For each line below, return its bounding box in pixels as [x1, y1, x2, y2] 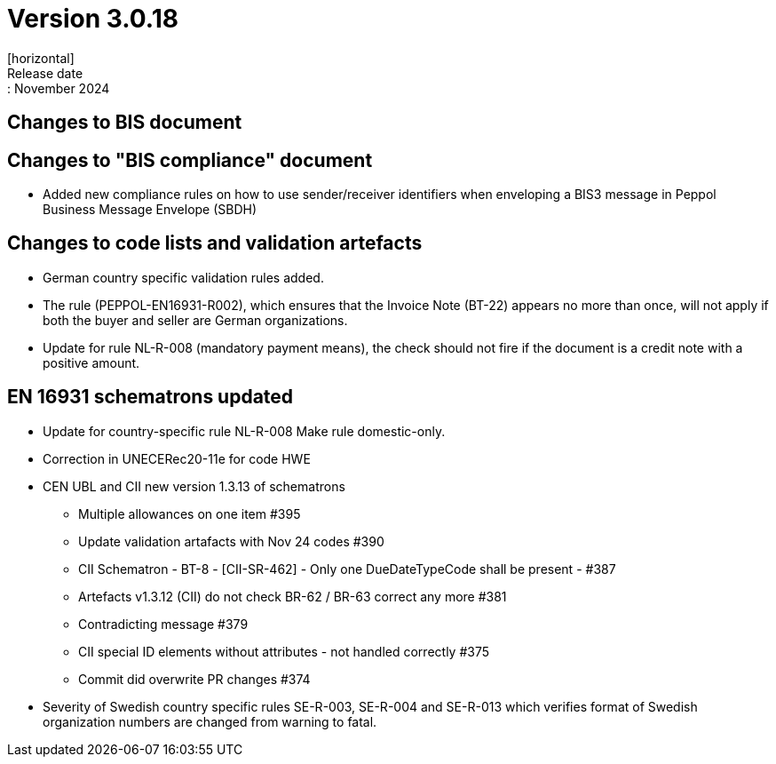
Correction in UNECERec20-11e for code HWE [43, 450, 311, 466]
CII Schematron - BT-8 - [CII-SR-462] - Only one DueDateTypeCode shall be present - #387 [78, 561, 616, 577]
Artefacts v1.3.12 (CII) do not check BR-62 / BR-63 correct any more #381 [78, 588, 507, 604]
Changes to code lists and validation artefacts [7, 232, 423, 255]
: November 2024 [7, 80, 110, 96]
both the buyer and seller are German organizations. [43, 312, 348, 328]
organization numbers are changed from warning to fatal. [43, 713, 377, 729]
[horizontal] [7, 50, 75, 66]
